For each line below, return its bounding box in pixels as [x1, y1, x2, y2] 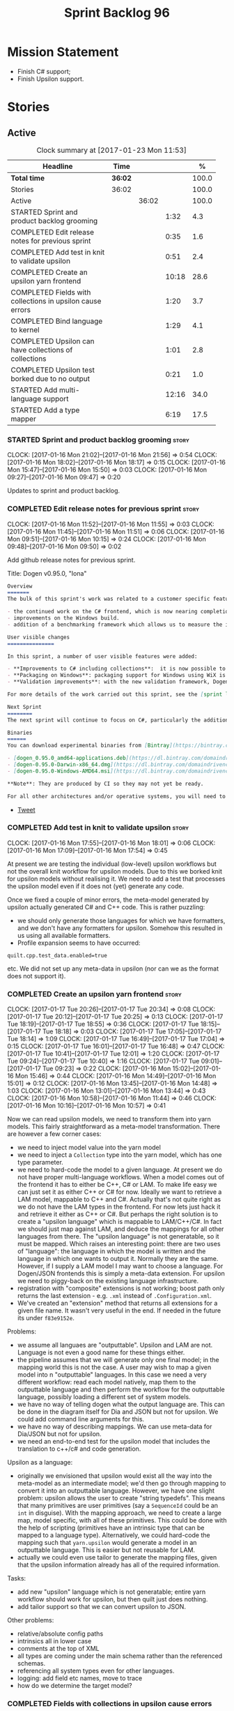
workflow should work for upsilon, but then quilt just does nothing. [17, 1595, 208, 1604]
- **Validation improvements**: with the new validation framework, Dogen [7, 678, 229, 685]
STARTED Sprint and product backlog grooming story [7, 435, 189, 444]
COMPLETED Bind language [10, 316, 103, 326]
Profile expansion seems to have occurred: [17, 939, 141, 947]
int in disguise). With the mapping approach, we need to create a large [17, 1509, 221, 1517]
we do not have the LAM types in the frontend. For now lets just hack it [17, 1202, 221, 1211]
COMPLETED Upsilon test [10, 365, 95, 375]
